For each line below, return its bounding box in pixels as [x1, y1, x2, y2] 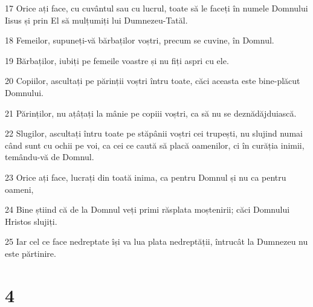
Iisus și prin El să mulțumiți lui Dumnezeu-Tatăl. [5, 13, 188, 26]
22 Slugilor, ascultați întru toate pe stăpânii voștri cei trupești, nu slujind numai [5, 127, 303, 140]
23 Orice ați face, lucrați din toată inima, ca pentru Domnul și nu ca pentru [5, 170, 286, 183]
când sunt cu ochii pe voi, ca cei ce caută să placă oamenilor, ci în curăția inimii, [5, 138, 305, 151]
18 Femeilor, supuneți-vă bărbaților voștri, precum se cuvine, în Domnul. [5, 34, 274, 47]
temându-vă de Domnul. [5, 150, 94, 163]
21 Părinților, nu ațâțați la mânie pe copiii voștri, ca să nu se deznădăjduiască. [5, 106, 297, 119]
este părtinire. [5, 247, 56, 259]
